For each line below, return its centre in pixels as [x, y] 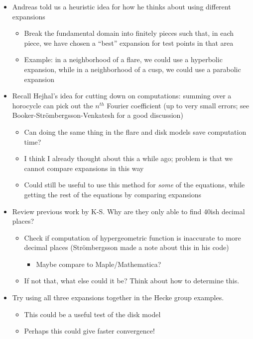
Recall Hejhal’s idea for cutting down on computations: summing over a [122, 96]
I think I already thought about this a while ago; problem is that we [128, 158]
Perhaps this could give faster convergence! [89, 331]
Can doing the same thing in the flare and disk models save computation [135, 131]
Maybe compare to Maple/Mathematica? [99, 264]
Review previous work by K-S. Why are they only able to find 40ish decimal [128, 211]
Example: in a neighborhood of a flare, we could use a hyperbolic [123, 59]
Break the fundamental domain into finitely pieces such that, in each [129, 33]
